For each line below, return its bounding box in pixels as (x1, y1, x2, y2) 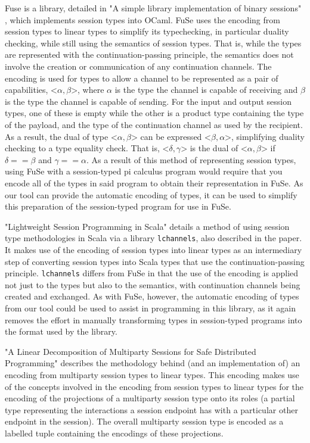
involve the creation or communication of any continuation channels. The (5, 60, 272, 72)
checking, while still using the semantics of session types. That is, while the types (5, 36, 302, 49)
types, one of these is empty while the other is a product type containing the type (5, 107, 304, 119)
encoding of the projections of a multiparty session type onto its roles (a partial (5, 392, 295, 404)
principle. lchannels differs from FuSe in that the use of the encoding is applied (5, 267, 299, 279)
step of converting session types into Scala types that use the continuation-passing (5, 255, 305, 267)
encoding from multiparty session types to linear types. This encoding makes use (5, 368, 299, 380)
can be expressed (140, 130, 202, 142)
